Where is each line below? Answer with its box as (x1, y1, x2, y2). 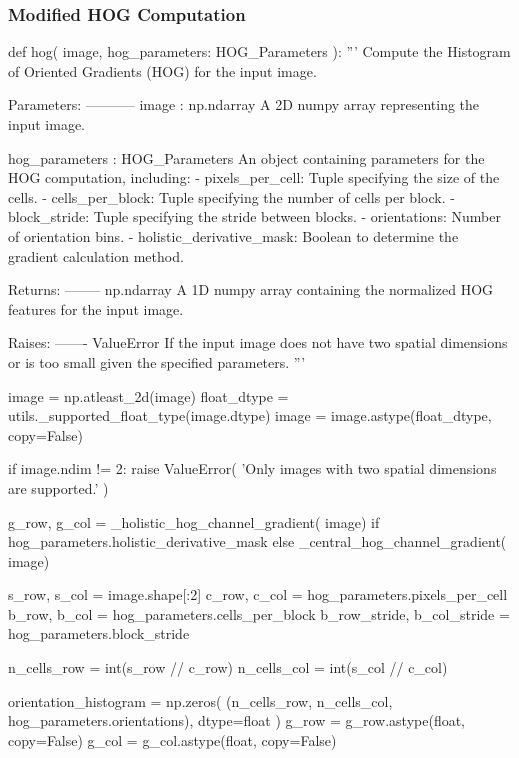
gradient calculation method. (8, 245, 184, 266)
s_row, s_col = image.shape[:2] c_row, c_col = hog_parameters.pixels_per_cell (8, 584, 508, 605)
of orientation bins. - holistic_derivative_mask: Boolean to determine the (8, 225, 459, 246)
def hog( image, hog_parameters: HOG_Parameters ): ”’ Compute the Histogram (8, 41, 511, 62)
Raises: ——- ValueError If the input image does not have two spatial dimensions (8, 332, 508, 353)
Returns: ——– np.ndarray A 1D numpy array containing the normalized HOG (8, 279, 494, 300)
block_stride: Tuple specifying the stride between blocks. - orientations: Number (8, 206, 501, 227)
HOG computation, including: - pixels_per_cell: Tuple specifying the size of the (8, 167, 500, 188)
